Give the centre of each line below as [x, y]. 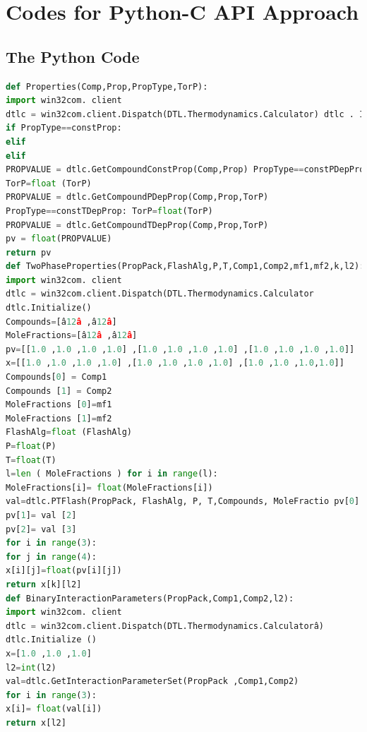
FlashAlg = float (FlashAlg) [69, 432]
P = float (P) [31, 446]
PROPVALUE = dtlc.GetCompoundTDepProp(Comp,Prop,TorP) [137, 225]
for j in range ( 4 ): [51, 557]
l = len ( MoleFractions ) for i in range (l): [112, 474]
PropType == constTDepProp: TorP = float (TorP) [109, 211]
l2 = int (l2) [31, 667]
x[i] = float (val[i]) [54, 709]
